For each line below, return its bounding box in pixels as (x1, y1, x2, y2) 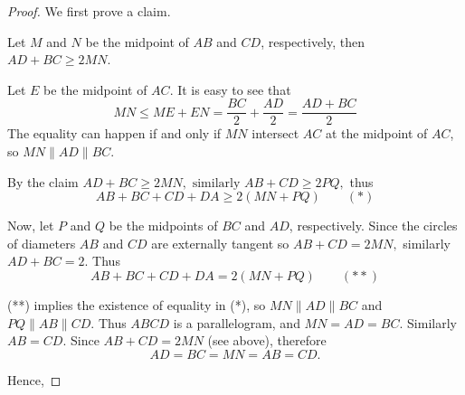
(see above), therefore (207, 331, 327, 350)
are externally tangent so (151, 233, 289, 252)
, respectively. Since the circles (289, 216, 458, 235)
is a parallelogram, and (173, 313, 300, 332)
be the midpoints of (109, 216, 218, 235)
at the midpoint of (325, 124, 428, 143)
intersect (251, 124, 299, 143)
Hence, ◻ (7, 370, 62, 389)
